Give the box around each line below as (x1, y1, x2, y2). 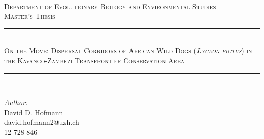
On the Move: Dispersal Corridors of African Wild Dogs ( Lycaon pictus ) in (4, 45, 252, 56)
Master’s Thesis (4, 11, 55, 21)
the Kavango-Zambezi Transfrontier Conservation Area (4, 55, 185, 65)
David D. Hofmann (4, 107, 63, 117)
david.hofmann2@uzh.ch (4, 117, 79, 127)
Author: (4, 97, 28, 108)
